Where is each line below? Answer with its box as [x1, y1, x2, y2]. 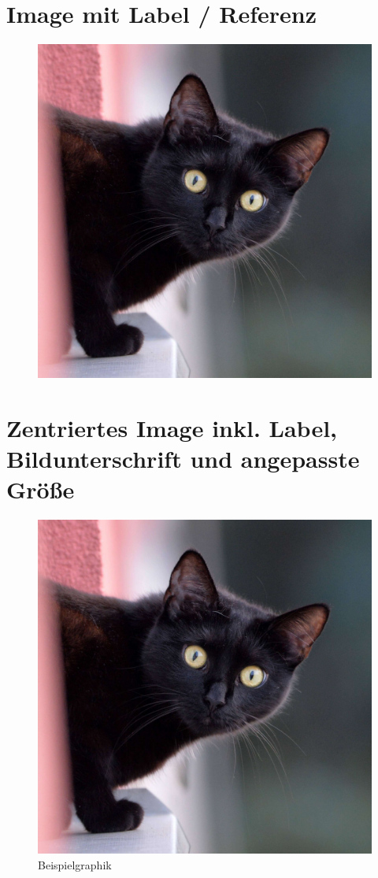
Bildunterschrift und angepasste [6, 443, 360, 475]
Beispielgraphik [38, 856, 112, 872]
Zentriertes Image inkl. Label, [6, 411, 338, 443]
